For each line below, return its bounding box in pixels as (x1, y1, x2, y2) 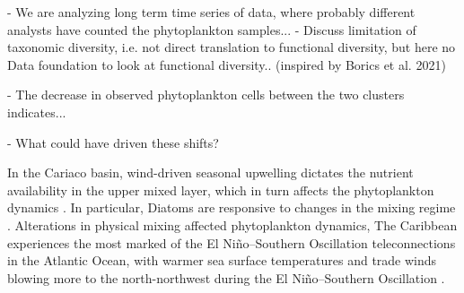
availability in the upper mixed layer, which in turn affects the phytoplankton (7, 180, 434, 199)
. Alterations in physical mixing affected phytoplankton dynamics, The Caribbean (7, 215, 458, 234)
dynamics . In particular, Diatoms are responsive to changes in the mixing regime (7, 198, 456, 217)
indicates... (7, 102, 66, 121)
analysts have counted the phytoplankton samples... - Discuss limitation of (7, 20, 416, 39)
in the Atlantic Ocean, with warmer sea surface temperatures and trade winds (7, 251, 437, 270)
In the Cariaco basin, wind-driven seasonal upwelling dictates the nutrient (7, 163, 414, 182)
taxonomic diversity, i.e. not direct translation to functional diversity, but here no (7, 38, 456, 56)
